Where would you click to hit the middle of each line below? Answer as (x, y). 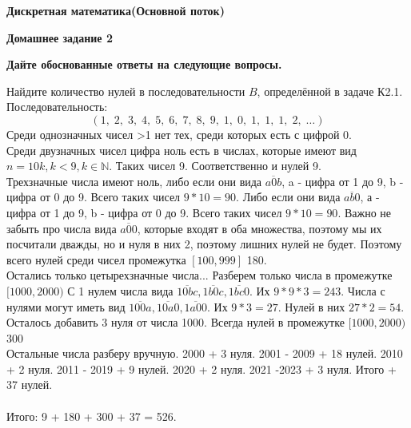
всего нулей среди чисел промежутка (96, 259)
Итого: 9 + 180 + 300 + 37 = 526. (92, 416)
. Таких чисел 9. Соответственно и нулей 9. (215, 166)
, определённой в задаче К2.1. (330, 91)
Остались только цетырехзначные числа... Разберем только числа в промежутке (200, 275)
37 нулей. (30, 384)
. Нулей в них (311, 306)
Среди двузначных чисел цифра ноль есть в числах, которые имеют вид (182, 150)
